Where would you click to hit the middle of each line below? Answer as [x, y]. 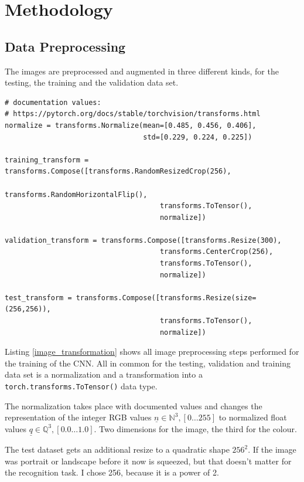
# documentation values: [53, 102]
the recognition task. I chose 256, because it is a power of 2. [112, 472]
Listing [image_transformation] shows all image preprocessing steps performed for [152, 352]
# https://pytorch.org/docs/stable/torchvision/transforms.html [133, 114]
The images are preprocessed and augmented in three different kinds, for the [142, 71]
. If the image [272, 449]
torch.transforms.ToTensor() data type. [81, 386]
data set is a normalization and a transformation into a [104, 374]
